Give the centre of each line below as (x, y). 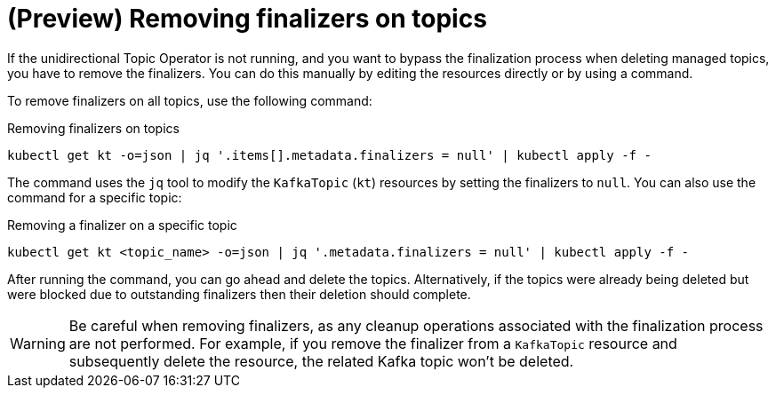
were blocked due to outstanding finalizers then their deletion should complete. (239, 294)
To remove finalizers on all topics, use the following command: (190, 100)
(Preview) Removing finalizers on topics (247, 19)
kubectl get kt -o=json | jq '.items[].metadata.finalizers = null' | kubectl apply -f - (329, 155)
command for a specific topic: (95, 197)
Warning (38, 343)
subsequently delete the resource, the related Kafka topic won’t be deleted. (321, 361)
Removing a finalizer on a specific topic (122, 225)
